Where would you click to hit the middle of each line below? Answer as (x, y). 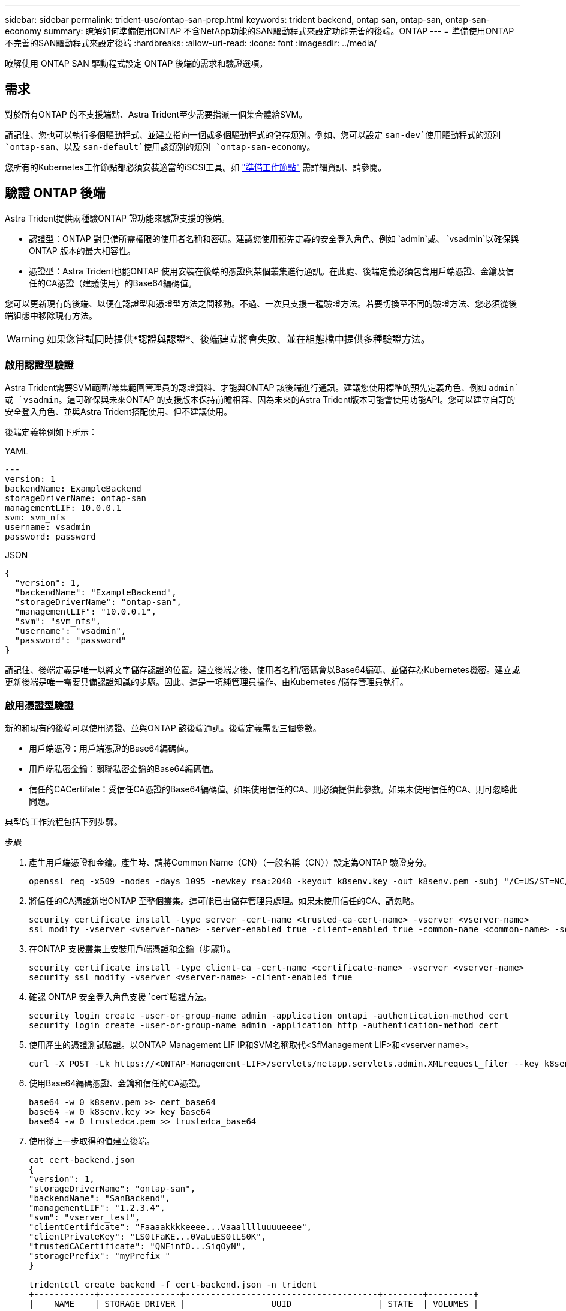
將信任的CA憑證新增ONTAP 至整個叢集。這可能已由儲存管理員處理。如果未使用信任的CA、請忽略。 (224, 901)
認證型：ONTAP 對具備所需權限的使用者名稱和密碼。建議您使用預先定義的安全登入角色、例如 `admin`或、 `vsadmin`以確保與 (274, 238)
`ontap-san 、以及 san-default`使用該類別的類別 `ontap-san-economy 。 (160, 146)
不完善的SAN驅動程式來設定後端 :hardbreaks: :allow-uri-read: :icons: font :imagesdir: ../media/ (191, 43)
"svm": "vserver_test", (85, 1218)
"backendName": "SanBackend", (100, 1198)
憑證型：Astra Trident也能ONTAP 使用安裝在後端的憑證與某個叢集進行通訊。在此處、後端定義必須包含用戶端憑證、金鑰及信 (271, 271)
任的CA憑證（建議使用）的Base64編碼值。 (113, 283)
